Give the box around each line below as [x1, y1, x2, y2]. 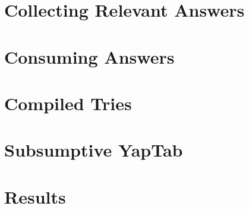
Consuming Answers [4, 44, 175, 68]
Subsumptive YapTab [4, 138, 183, 162]
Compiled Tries [4, 91, 132, 115]
